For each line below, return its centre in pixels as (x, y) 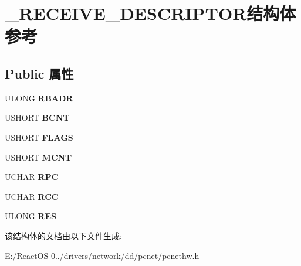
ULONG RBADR (39, 98)
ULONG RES (31, 216)
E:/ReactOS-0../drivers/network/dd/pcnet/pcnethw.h (102, 255)
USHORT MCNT (38, 157)
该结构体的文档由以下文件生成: (63, 235)
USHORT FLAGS (39, 137)
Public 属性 (39, 73)
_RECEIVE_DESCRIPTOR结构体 (150, 13)
